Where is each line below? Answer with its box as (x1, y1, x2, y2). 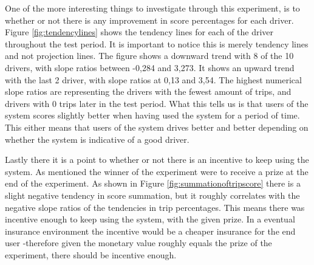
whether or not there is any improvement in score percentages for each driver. (5, 13, 294, 26)
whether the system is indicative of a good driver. (5, 132, 189, 145)
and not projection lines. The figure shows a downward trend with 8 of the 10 (5, 49, 294, 62)
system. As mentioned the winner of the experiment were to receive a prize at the (5, 165, 309, 177)
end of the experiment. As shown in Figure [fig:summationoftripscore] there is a (5, 177, 301, 190)
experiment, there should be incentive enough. (5, 248, 177, 261)
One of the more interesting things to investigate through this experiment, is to (5, 2, 300, 14)
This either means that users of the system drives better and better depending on (5, 120, 309, 133)
